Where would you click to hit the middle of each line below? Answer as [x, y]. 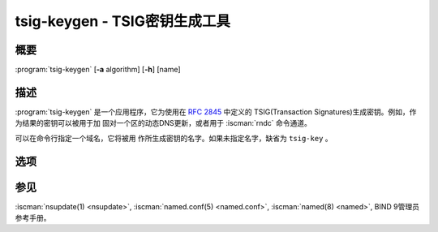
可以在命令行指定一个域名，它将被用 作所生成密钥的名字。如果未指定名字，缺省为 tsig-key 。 [174, 138]
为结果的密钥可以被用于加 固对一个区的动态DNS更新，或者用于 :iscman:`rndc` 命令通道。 [163, 123]
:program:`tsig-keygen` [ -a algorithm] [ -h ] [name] [98, 70]
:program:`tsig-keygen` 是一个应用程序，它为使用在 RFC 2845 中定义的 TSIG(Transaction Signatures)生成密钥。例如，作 [216, 112]
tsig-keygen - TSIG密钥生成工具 [123, 21]
